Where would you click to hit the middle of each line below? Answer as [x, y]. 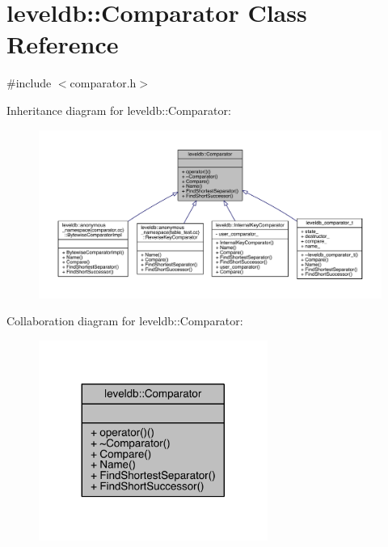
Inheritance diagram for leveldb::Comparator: [119, 110]
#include [29, 83]
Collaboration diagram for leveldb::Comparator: [125, 321]
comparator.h [103, 83]
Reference [63, 44]
